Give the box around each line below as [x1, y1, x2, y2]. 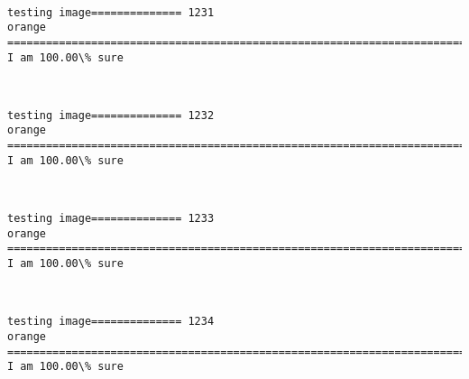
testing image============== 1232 [7, 108, 215, 122]
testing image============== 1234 [7, 315, 215, 328]
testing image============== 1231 [7, 5, 215, 19]
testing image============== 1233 [7, 212, 215, 226]
